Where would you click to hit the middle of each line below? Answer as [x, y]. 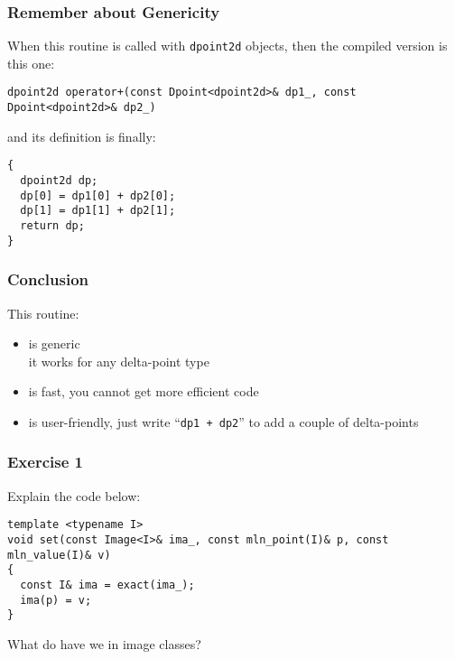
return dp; [52, 226]
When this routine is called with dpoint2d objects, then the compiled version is [227, 46]
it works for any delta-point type [119, 361]
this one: [31, 63]
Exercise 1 [45, 462]
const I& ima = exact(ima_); [107, 585]
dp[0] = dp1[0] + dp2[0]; [98, 195]
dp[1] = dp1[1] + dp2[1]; [98, 211]
